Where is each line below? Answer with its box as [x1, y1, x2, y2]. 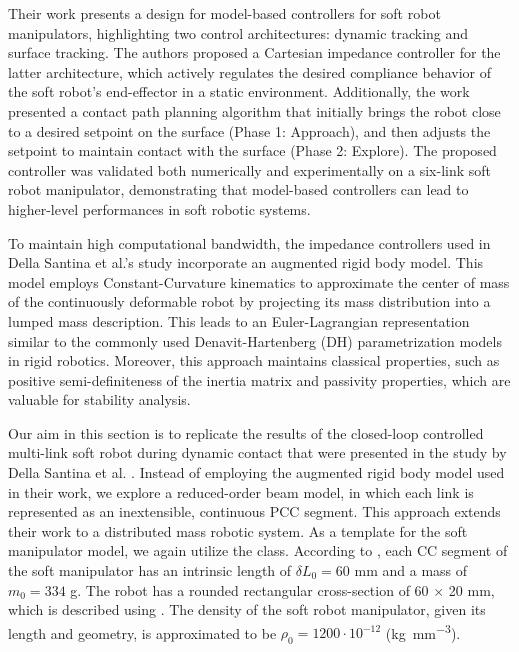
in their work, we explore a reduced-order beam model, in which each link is [8, 481, 474, 502]
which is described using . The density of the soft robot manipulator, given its [8, 599, 486, 620]
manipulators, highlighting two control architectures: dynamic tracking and [8, 22, 469, 43]
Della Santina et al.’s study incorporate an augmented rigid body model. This [8, 252, 484, 273]
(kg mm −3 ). [385, 619, 461, 643]
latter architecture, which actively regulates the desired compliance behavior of [8, 61, 491, 82]
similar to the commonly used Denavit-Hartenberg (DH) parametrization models [8, 330, 502, 351]
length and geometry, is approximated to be [8, 622, 277, 643]
